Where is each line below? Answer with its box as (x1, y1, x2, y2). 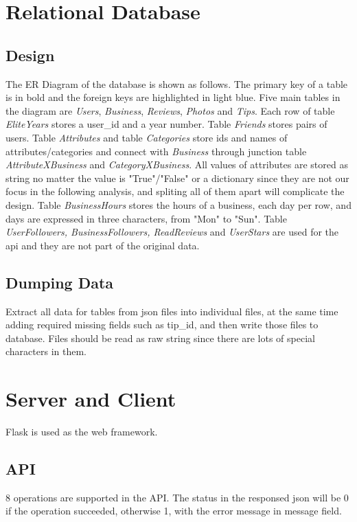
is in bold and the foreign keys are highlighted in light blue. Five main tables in (5, 90, 341, 104)
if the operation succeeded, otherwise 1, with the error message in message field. (5, 503, 342, 518)
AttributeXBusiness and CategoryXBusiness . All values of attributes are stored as (5, 157, 348, 172)
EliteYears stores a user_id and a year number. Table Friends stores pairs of (5, 117, 327, 131)
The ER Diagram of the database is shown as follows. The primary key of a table (5, 76, 348, 91)
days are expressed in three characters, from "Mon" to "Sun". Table (5, 211, 287, 225)
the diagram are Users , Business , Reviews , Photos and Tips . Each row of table (5, 103, 335, 117)
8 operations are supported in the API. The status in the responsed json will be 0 (5, 490, 349, 504)
